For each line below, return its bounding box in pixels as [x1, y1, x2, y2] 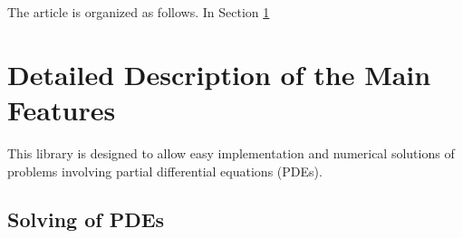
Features [7, 90, 116, 128]
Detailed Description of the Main [7, 55, 431, 92]
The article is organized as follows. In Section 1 [7, 3, 270, 21]
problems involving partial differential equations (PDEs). [7, 161, 323, 180]
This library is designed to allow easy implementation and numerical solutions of [7, 143, 455, 162]
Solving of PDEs [7, 205, 165, 233]
